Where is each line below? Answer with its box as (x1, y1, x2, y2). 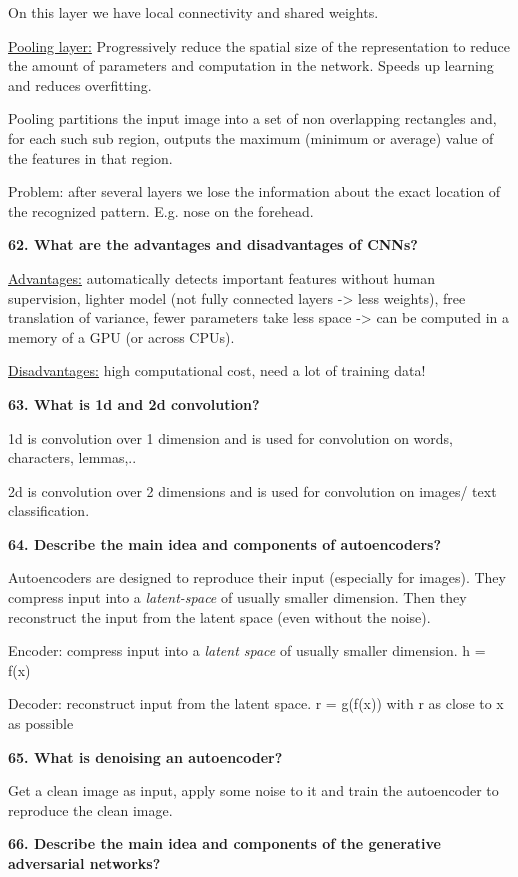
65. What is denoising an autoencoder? (8, 746, 283, 767)
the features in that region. (8, 147, 173, 168)
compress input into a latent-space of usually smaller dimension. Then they (8, 587, 467, 608)
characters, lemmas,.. (8, 447, 137, 468)
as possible (8, 713, 74, 734)
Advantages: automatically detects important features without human (8, 267, 435, 288)
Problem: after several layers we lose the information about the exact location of (8, 181, 501, 202)
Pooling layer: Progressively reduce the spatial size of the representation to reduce (8, 35, 510, 56)
